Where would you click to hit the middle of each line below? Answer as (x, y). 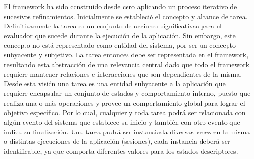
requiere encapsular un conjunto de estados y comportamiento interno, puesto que (127, 93)
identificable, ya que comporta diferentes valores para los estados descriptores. (121, 150)
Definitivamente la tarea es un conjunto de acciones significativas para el (113, 26)
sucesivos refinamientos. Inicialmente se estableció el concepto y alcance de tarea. (126, 16)
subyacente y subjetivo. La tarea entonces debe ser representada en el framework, (126, 54)
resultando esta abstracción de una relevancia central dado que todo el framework (127, 64)
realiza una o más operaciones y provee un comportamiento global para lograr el (125, 102)
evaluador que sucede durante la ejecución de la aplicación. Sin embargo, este (120, 35)
